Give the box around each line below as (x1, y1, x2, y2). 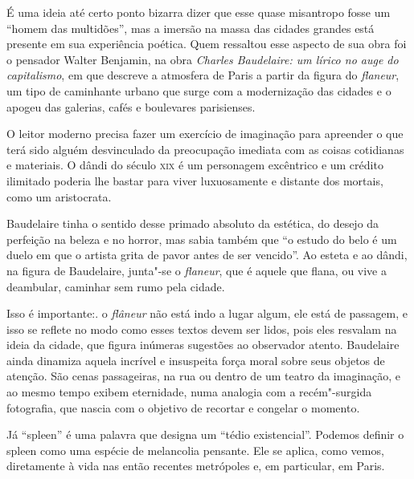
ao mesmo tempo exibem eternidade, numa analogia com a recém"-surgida (6, 384, 372, 400)
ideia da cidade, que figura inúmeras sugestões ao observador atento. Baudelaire (6, 336, 400, 353)
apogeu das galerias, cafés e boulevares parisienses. (6, 98, 256, 115)
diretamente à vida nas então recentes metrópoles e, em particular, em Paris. (6, 457, 385, 474)
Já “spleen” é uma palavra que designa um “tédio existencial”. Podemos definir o (6, 426, 404, 443)
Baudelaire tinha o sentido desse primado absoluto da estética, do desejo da (6, 215, 379, 232)
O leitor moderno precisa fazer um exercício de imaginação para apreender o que (6, 125, 404, 142)
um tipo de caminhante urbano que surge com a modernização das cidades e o (6, 82, 391, 99)
